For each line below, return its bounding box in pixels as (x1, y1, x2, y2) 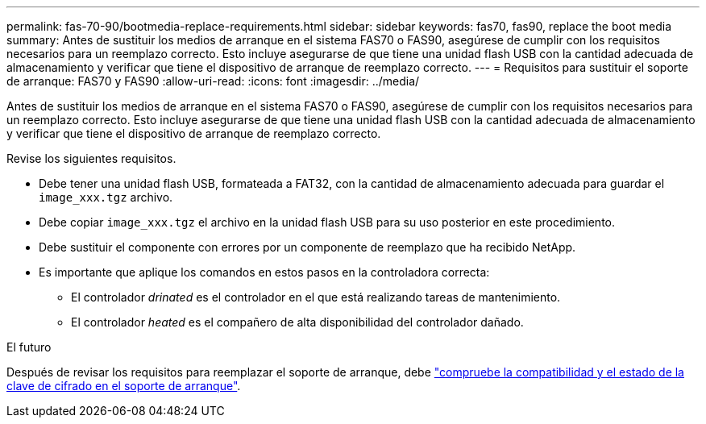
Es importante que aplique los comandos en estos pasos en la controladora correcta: (39, 265, 490, 279)
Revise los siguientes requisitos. (6, 152, 176, 165)
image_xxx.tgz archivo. (39, 190, 173, 204)
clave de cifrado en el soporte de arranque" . (6, 379, 241, 393)
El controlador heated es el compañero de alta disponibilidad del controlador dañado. (71, 315, 524, 329)
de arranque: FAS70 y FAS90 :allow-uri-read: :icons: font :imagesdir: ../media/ (6, 74, 420, 88)
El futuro (6, 340, 52, 354)
